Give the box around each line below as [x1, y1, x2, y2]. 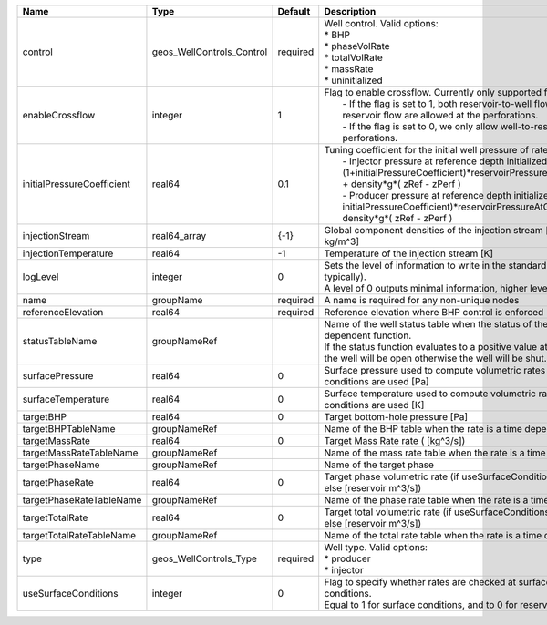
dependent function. [324, 329, 412, 342]
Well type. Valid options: [324, 541, 428, 553]
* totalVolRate [324, 51, 383, 64]
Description [324, 5, 377, 17]
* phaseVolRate [324, 40, 391, 52]
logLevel [22, 271, 59, 282]
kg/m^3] [324, 235, 360, 248]
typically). [324, 271, 366, 282]
